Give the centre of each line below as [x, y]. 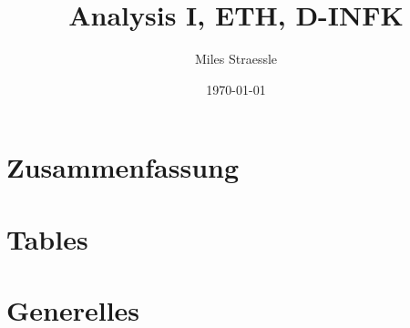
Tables [47, 238]
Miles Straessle [236, 59]
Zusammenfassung [123, 167]
